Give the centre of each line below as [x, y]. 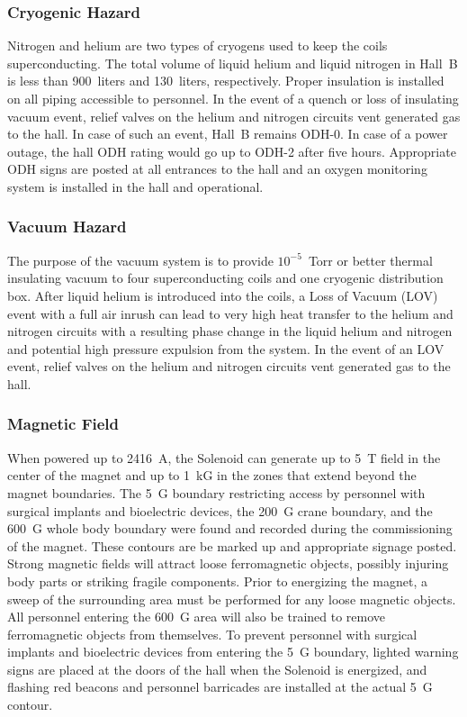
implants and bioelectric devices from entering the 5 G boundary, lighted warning [233, 652]
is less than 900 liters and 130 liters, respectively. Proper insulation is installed [226, 81]
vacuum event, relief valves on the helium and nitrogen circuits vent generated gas [234, 116]
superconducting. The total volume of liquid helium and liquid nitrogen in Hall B [233, 63]
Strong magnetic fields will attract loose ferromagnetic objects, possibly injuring [228, 563]
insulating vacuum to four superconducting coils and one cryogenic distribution [225, 278]
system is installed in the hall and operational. [135, 186]
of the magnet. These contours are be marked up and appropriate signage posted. [232, 545]
